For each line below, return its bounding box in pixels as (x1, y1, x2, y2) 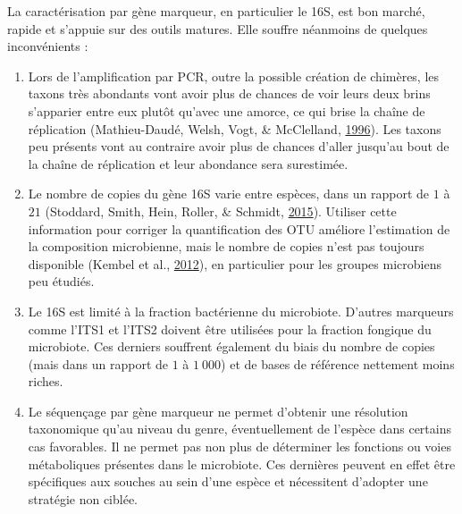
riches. (28, 372, 63, 391)
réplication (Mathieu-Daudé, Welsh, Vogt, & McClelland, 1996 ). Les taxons (28, 119, 441, 138)
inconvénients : (7, 37, 88, 55)
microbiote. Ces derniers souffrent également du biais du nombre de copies (28, 337, 435, 356)
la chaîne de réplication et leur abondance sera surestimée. (28, 154, 349, 173)
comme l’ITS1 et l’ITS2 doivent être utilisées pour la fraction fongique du (28, 319, 432, 338)
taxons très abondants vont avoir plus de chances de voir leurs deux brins (28, 84, 431, 103)
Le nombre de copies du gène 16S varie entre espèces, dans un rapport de (28, 184, 430, 203)
